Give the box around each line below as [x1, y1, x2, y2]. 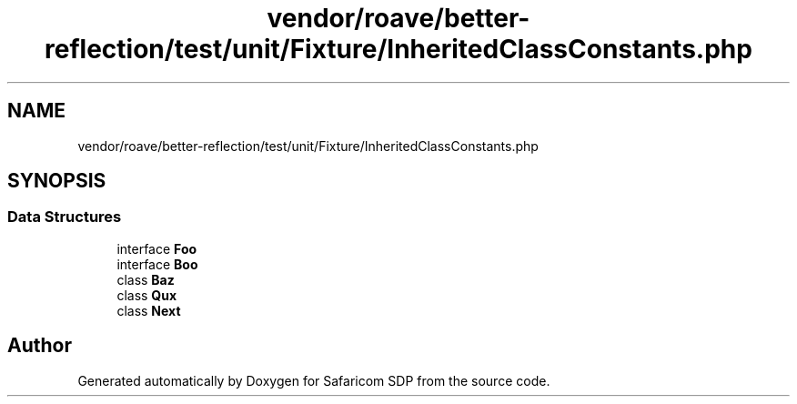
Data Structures [7, 207, 122, 227]
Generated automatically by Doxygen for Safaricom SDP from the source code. [77, 372, 550, 389]
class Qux [116, 287, 177, 303]
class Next [116, 302, 181, 318]
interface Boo [116, 256, 198, 272]
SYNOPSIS [7, 169, 106, 193]
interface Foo [116, 240, 197, 257]
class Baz [116, 271, 175, 288]
